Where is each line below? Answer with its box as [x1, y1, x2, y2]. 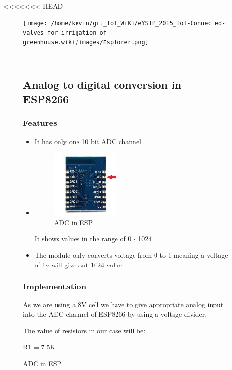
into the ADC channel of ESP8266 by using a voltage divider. [23, 309, 207, 319]
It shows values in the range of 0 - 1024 [34, 233, 152, 244]
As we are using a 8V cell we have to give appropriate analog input [23, 299, 224, 309]
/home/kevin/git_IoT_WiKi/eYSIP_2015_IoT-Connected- [51, 20, 226, 27]
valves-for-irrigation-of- [23, 29, 110, 37]
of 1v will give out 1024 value [34, 259, 122, 269]
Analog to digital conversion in [23, 77, 182, 92]
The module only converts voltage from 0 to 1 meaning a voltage [34, 250, 228, 260]
